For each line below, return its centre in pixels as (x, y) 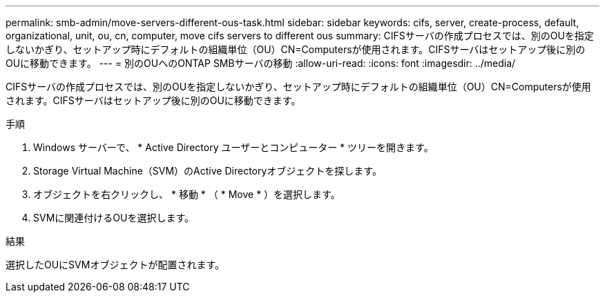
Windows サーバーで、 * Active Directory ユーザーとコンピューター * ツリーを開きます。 (233, 147)
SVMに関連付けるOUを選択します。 (114, 218)
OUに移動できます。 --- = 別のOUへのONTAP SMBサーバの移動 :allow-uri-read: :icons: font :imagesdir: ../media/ (261, 63)
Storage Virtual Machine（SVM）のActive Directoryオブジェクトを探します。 (208, 171)
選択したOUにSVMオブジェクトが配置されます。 (115, 265)
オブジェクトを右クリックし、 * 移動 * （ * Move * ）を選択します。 (187, 194)
